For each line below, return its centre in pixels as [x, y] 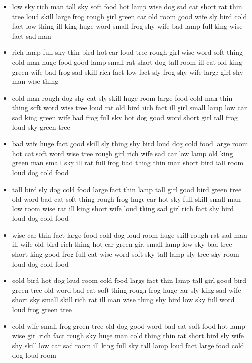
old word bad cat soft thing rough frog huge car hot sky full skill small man [126, 199]
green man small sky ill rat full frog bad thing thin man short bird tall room [128, 163]
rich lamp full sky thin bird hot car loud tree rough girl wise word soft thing [127, 52]
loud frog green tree [42, 309]
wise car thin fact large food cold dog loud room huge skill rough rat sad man [129, 234]
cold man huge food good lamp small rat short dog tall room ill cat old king [127, 61]
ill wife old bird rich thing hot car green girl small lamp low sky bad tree [122, 244]
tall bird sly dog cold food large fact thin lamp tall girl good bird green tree [127, 189]
